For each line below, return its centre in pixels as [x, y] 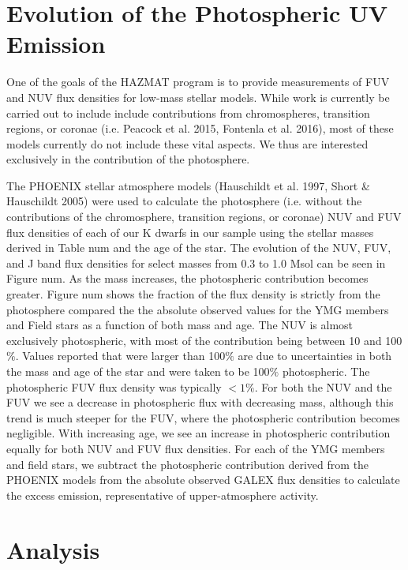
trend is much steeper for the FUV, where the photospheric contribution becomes [203, 417]
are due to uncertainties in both [315, 356]
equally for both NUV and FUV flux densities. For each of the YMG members [196, 448]
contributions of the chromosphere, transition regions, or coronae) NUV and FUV [204, 217]
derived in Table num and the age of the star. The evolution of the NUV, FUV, [199, 247]
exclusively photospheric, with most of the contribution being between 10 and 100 [204, 340]
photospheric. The [326, 371]
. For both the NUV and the [323, 386]
